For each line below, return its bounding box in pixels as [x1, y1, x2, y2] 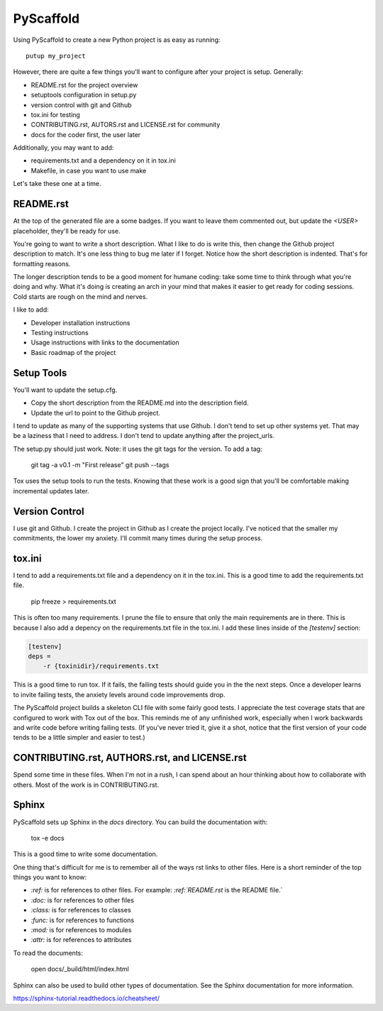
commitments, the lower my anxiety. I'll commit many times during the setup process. [13, 534, 263, 542]
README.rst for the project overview [30, 80, 138, 89]
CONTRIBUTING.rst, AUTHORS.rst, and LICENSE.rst [13, 752, 248, 764]
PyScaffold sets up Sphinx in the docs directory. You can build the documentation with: [13, 817, 268, 826]
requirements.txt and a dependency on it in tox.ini [30, 156, 177, 165]
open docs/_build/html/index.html [30, 965, 129, 973]
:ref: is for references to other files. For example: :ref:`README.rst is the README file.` [30, 886, 283, 895]
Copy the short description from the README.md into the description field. [30, 398, 249, 408]
